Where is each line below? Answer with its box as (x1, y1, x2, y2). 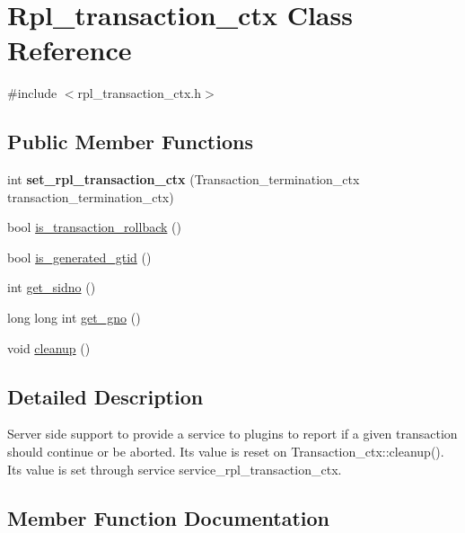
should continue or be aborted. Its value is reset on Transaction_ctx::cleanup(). (7, 442, 444, 461)
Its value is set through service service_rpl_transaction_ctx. (7, 459, 342, 478)
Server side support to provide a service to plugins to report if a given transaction (7, 424, 458, 443)
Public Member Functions (7, 128, 253, 155)
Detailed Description (7, 382, 204, 410)
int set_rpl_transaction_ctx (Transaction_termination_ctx (7, 170, 360, 189)
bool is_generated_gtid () (7, 247, 152, 266)
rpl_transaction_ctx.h (77, 84, 202, 102)
